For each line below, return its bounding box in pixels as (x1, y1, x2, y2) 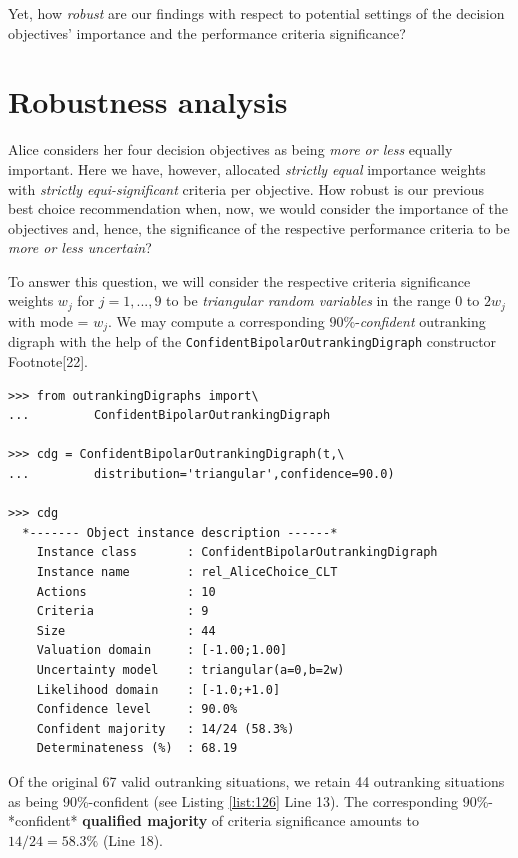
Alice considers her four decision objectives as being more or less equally (8, 139, 453, 160)
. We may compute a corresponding (108, 310, 325, 331)
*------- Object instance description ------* (22, 525, 338, 540)
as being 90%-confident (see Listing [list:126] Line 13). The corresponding (8, 790, 459, 811)
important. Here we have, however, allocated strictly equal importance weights (8, 158, 486, 179)
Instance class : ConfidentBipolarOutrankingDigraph (36, 545, 438, 560)
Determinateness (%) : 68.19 (36, 741, 238, 756)
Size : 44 (36, 623, 216, 638)
